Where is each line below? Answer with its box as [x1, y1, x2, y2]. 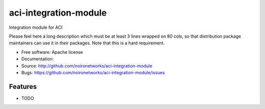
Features [9, 82, 37, 90]
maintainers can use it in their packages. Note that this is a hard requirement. [9, 40, 165, 46]
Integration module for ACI [9, 24, 63, 30]
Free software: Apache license [21, 49, 83, 55]
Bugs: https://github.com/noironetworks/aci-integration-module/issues [21, 69, 165, 75]
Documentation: [21, 56, 54, 62]
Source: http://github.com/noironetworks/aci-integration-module [21, 63, 153, 68]
